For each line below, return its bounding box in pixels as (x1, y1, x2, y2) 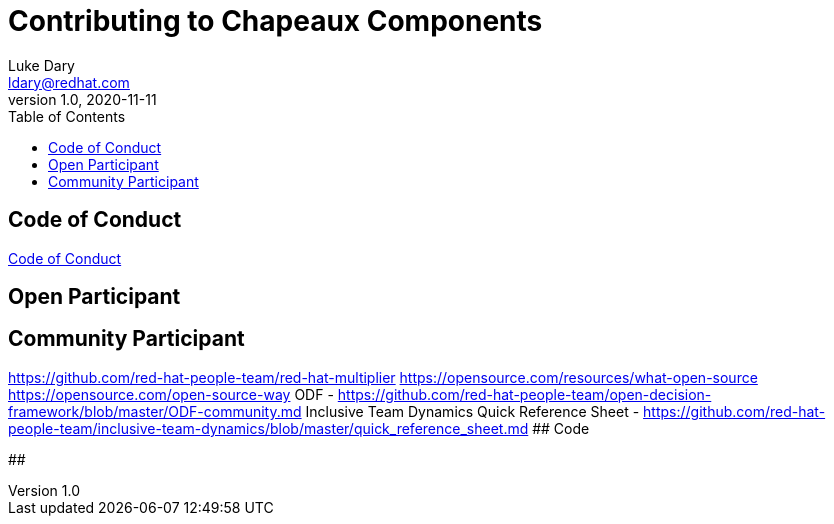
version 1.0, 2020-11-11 (8, 90, 157, 108)
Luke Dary (8, 56, 75, 74)
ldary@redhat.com (8, 73, 130, 91)
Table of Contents (8, 107, 126, 125)
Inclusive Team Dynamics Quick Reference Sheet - (305, 402, 640, 420)
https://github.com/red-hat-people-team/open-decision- (337, 385, 712, 403)
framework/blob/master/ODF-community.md (8, 402, 302, 420)
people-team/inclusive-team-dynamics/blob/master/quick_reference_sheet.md (8, 419, 529, 437)
